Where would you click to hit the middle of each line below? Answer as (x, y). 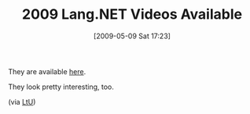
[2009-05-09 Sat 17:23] (132, 36)
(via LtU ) (22, 102)
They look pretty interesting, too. (61, 87)
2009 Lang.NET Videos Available (132, 14)
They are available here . (47, 71)
